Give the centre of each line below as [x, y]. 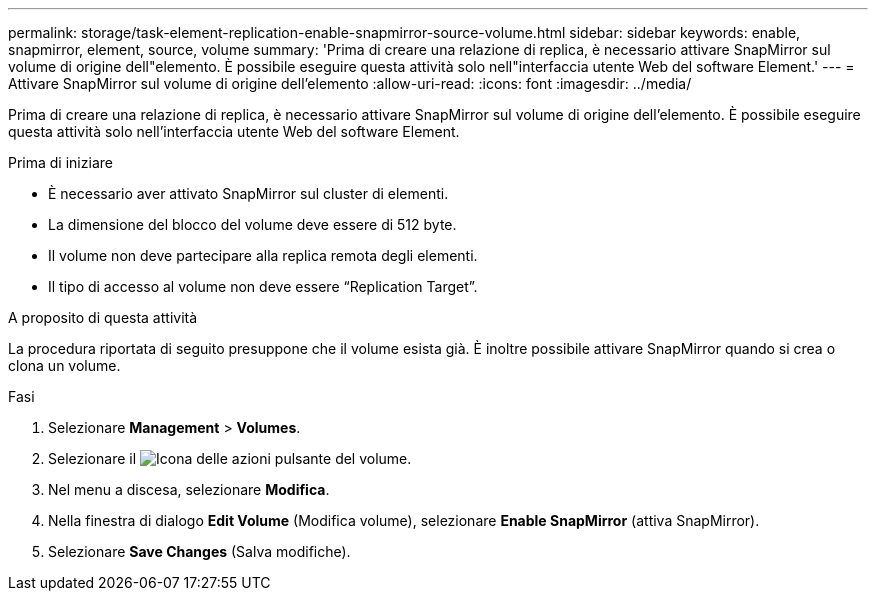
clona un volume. [64, 365]
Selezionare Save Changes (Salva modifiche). [199, 551]
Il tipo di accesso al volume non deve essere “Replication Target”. [263, 286]
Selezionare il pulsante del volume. [230, 458]
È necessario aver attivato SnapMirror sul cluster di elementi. [248, 193]
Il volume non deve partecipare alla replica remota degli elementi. [263, 255]
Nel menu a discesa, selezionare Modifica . [189, 489]
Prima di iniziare [60, 162]
